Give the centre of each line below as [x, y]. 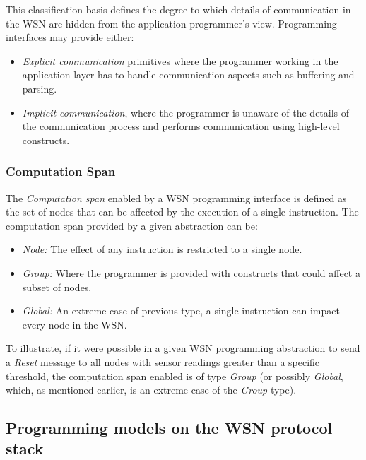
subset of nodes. [57, 287]
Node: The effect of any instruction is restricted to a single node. [162, 249]
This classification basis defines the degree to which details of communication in [178, 9]
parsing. [40, 88]
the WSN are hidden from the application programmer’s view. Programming [171, 23]
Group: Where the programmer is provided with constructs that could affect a [191, 272]
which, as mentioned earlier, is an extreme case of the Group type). [151, 390]
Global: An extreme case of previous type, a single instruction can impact [181, 311]
